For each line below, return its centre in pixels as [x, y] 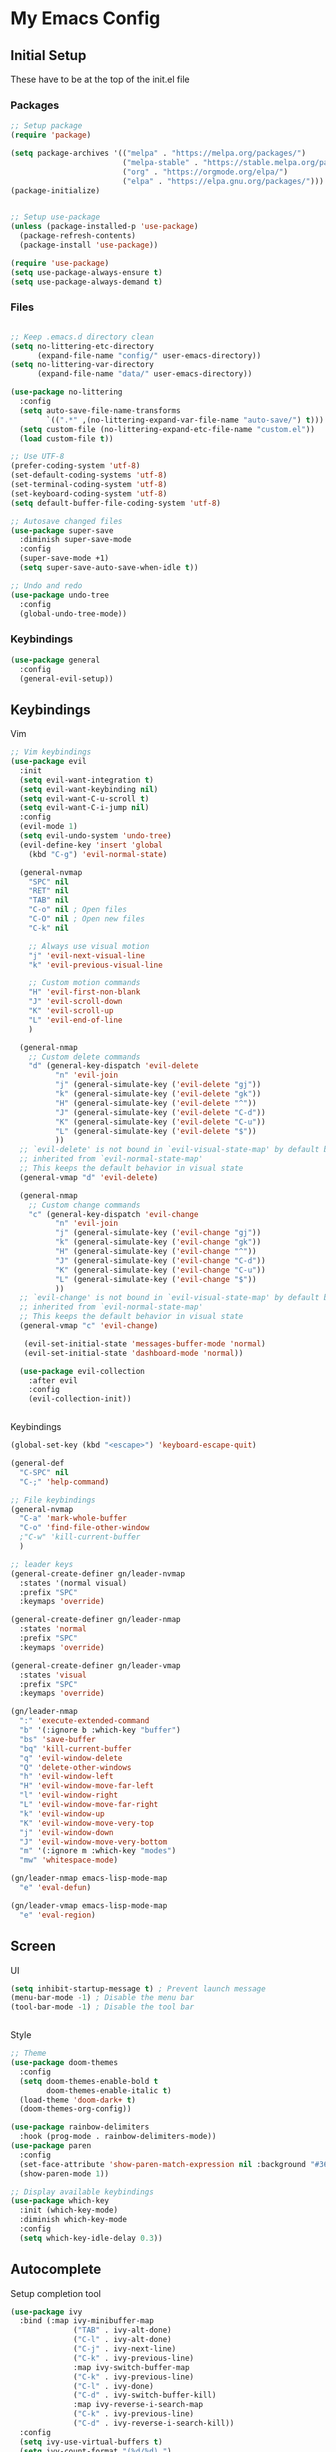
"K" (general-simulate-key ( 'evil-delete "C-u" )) [160, 1122]
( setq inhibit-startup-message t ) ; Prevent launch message [138, 1988]
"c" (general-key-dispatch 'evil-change [113, 1214]
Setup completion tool [56, 2293]
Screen [33, 1946]
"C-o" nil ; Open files [78, 910]
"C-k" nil [49, 928]
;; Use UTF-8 [37, 457]
